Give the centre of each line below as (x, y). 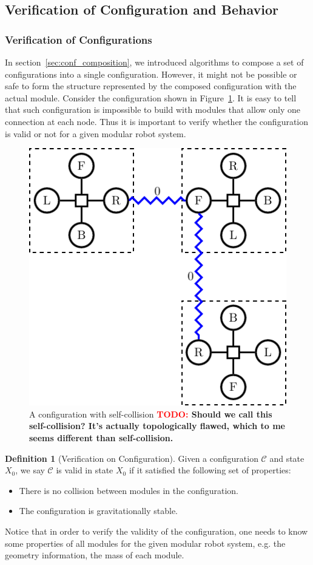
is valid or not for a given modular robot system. (96, 133)
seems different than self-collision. (101, 437)
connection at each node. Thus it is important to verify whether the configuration (157, 121)
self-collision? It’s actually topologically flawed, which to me (157, 426)
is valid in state (85, 470)
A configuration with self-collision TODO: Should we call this (151, 414)
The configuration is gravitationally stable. (99, 511)
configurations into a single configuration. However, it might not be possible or (151, 74)
